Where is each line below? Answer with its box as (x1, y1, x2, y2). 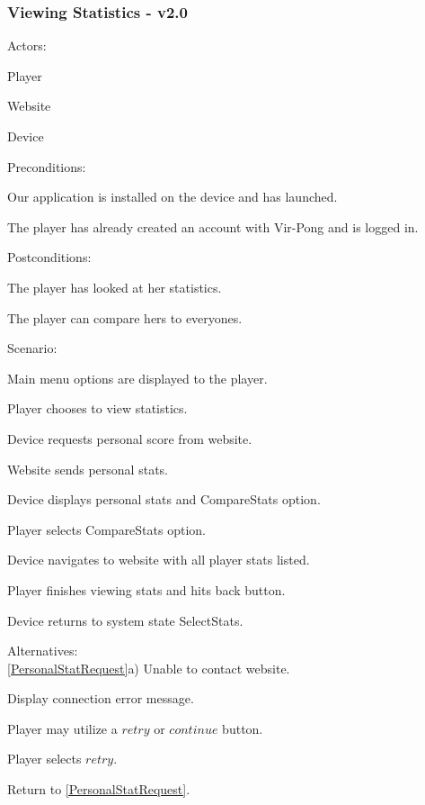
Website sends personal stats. (7, 459, 168, 478)
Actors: (7, 36, 47, 55)
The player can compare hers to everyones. (7, 308, 243, 327)
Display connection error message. (7, 689, 194, 708)
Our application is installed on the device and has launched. (7, 187, 338, 206)
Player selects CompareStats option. (7, 520, 206, 538)
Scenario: (7, 339, 58, 357)
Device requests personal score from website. (7, 429, 252, 448)
